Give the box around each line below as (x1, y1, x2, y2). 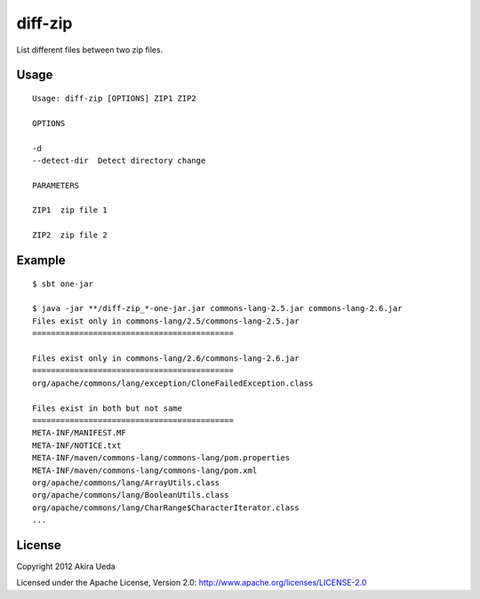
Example (16, 253, 66, 268)
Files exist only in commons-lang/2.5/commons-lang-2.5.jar (32, 315, 300, 326)
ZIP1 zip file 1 (32, 205, 108, 215)
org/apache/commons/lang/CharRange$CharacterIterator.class (32, 502, 300, 513)
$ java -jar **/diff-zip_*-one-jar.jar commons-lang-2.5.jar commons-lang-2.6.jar (32, 303, 403, 314)
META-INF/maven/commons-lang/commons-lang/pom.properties (32, 453, 291, 463)
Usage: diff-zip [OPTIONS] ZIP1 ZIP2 (32, 93, 197, 103)
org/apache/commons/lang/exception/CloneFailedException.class (32, 378, 314, 388)
